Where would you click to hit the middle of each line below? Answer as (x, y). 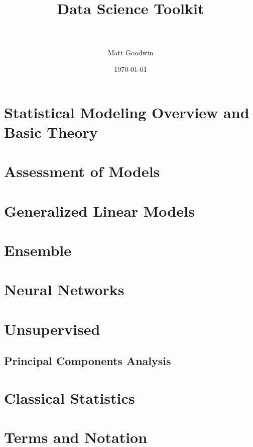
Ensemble (38, 250)
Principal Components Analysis (88, 361)
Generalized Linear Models (99, 210)
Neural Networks (64, 289)
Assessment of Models (82, 171)
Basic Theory (51, 131)
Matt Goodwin (131, 52)
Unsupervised (52, 329)
